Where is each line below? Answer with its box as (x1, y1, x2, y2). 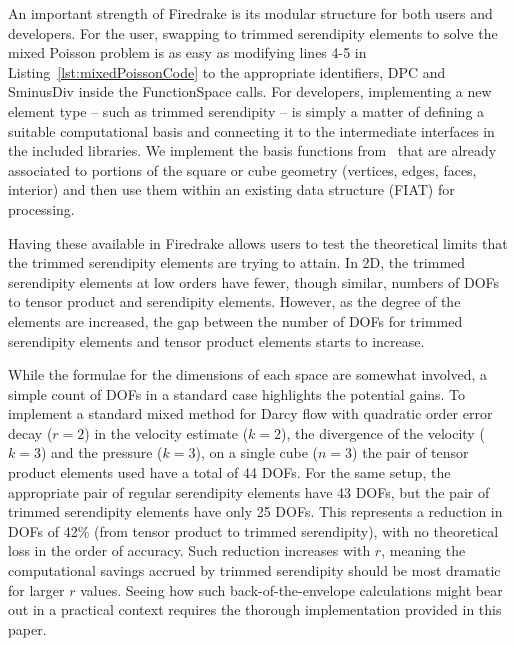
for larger (8, 579, 65, 600)
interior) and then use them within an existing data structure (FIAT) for (8, 179, 455, 200)
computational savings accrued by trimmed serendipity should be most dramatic (8, 560, 501, 581)
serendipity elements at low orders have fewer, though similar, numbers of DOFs (8, 271, 500, 292)
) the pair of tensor (352, 442, 469, 463)
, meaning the (381, 540, 466, 561)
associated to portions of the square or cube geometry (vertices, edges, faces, (8, 159, 477, 180)
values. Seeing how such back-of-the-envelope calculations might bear (80, 579, 503, 600)
